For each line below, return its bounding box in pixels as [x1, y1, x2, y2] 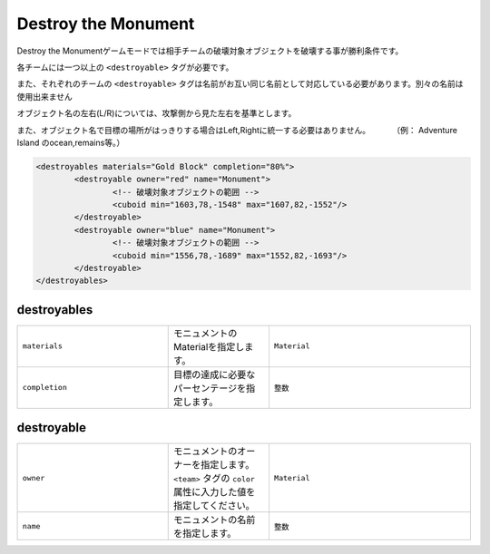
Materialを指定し [173, 340, 245, 353]
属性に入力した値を [173, 486, 256, 499]
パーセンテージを [173, 382, 247, 394]
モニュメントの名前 [173, 513, 256, 526]
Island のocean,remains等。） [16, 137, 125, 148]
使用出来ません [16, 91, 73, 102]
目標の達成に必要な [173, 368, 256, 381]
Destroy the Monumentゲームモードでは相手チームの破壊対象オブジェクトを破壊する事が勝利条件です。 [16, 45, 404, 56]
